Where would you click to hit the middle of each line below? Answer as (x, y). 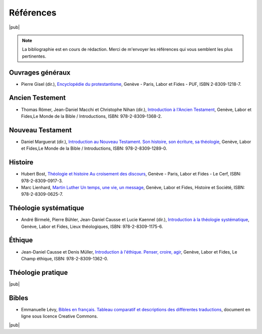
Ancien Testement (37, 98)
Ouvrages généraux (40, 72)
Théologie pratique (38, 272)
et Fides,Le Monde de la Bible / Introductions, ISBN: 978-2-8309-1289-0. (94, 148)
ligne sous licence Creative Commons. (59, 316)
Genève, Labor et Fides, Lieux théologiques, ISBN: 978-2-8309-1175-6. (92, 226)
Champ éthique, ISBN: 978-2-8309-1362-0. (65, 258)
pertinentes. (34, 56)
